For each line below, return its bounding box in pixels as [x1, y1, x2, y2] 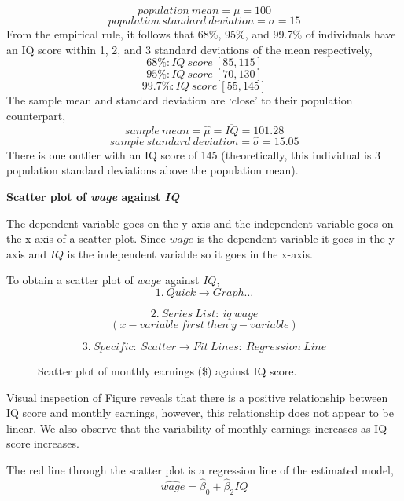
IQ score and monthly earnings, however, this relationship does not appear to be [6, 404, 394, 421]
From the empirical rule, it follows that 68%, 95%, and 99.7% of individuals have [6, 26, 396, 42]
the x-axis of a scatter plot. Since [6, 230, 166, 247]
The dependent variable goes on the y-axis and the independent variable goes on [6, 214, 394, 231]
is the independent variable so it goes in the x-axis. [67, 245, 313, 261]
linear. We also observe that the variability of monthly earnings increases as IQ [6, 419, 387, 436]
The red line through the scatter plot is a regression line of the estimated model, [6, 461, 394, 477]
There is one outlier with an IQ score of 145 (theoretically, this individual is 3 [6, 146, 381, 163]
